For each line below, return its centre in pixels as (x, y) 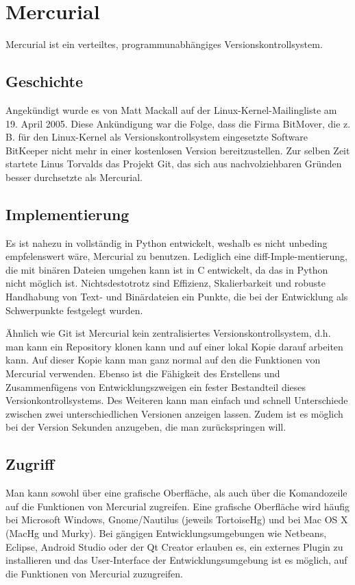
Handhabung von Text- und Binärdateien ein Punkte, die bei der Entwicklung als (177, 297)
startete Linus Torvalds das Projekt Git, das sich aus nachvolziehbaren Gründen (174, 164)
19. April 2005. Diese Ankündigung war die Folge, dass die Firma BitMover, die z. (178, 123)
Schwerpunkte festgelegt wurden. (74, 310)
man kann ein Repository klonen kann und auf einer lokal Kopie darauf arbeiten (174, 346)
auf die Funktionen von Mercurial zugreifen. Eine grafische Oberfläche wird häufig (178, 506)
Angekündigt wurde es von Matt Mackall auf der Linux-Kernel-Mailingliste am (171, 109)
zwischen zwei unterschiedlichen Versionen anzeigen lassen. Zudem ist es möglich (174, 413)
